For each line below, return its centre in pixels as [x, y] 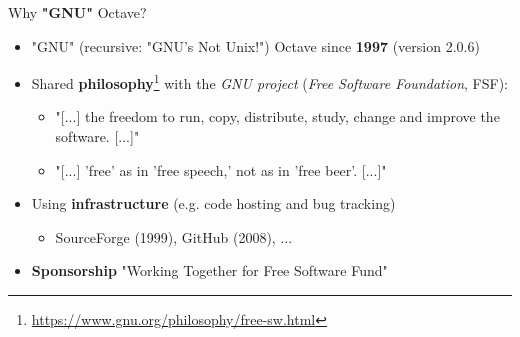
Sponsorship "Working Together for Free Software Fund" [209, 270]
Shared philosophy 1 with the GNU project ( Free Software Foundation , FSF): [270, 81]
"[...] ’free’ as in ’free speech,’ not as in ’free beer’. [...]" [221, 169]
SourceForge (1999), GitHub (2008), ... [174, 236]
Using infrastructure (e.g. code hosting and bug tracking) [213, 203]
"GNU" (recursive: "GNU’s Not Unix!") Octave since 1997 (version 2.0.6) [255, 45]
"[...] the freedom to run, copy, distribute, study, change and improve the [277, 116]
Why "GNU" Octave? [77, 12]
